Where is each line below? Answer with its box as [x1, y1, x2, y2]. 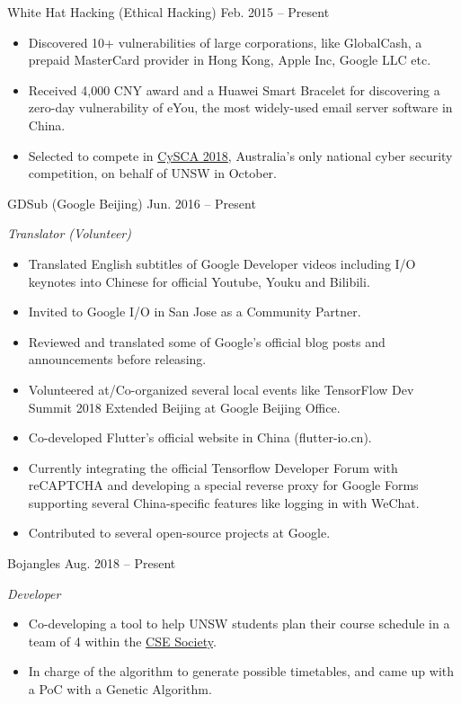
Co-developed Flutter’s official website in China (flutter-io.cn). [28, 428, 372, 447]
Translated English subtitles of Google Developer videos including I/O [28, 254, 416, 272]
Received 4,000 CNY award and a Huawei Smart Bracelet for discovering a [28, 80, 440, 99]
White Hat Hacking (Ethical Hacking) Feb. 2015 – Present [7, 3, 330, 21]
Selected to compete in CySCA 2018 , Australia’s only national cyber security [28, 146, 453, 165]
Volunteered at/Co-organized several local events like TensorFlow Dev [28, 379, 414, 398]
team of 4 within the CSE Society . [28, 631, 217, 650]
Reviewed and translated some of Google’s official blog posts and [28, 332, 386, 351]
